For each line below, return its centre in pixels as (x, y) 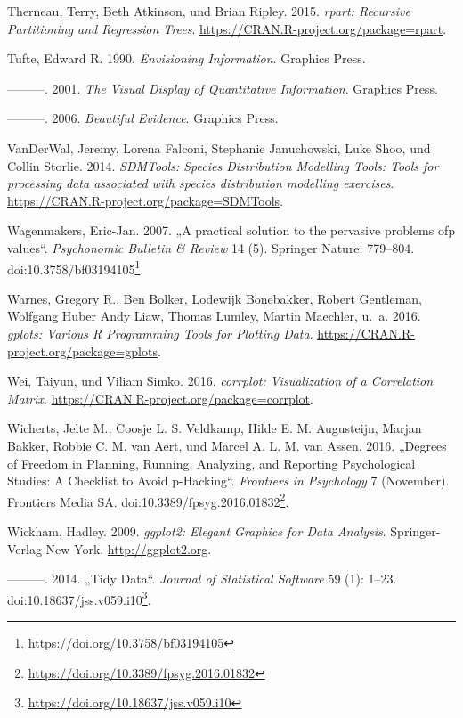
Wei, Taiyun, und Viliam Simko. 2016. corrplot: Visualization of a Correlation (220, 381)
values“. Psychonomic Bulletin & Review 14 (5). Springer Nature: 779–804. (211, 247)
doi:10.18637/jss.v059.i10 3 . (79, 598)
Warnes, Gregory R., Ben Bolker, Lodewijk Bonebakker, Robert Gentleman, (215, 298)
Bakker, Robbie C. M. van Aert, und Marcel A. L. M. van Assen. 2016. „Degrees (227, 445)
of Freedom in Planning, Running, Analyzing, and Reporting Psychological (211, 463)
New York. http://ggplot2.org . (129, 548)
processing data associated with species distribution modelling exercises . (201, 183)
